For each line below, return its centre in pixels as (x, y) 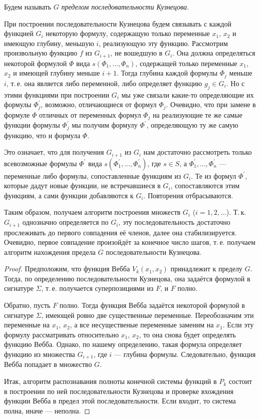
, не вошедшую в (137, 53)
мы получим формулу (105, 125)
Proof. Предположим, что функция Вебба (67, 269)
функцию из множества (40, 354)
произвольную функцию (41, 53)
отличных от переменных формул (90, 114)
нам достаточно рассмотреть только (198, 152)
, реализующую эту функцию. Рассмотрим (163, 43)
